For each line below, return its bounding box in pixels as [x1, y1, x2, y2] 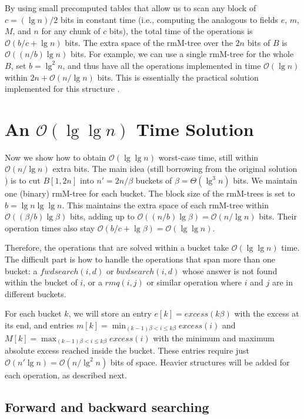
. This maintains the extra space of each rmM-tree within [62, 198, 269, 211]
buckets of [135, 174, 172, 187]
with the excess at [234, 307, 299, 320]
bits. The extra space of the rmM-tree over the [65, 36, 233, 48]
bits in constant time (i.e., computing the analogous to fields [60, 13, 279, 25]
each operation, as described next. [5, 368, 127, 381]
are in [272, 276, 293, 288]
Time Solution [136, 117, 254, 141]
